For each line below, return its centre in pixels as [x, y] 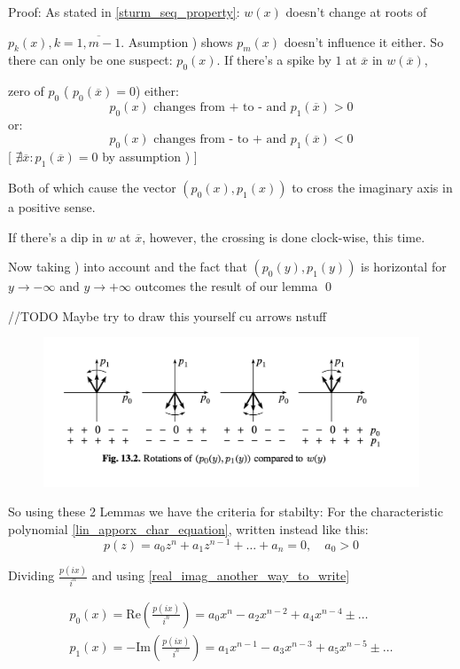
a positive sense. [52, 206]
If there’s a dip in [55, 236]
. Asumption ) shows [177, 41]
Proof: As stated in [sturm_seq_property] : [124, 12]
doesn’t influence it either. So [364, 41]
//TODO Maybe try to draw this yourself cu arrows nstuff [168, 315]
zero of [26, 91]
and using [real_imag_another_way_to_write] [221, 575]
